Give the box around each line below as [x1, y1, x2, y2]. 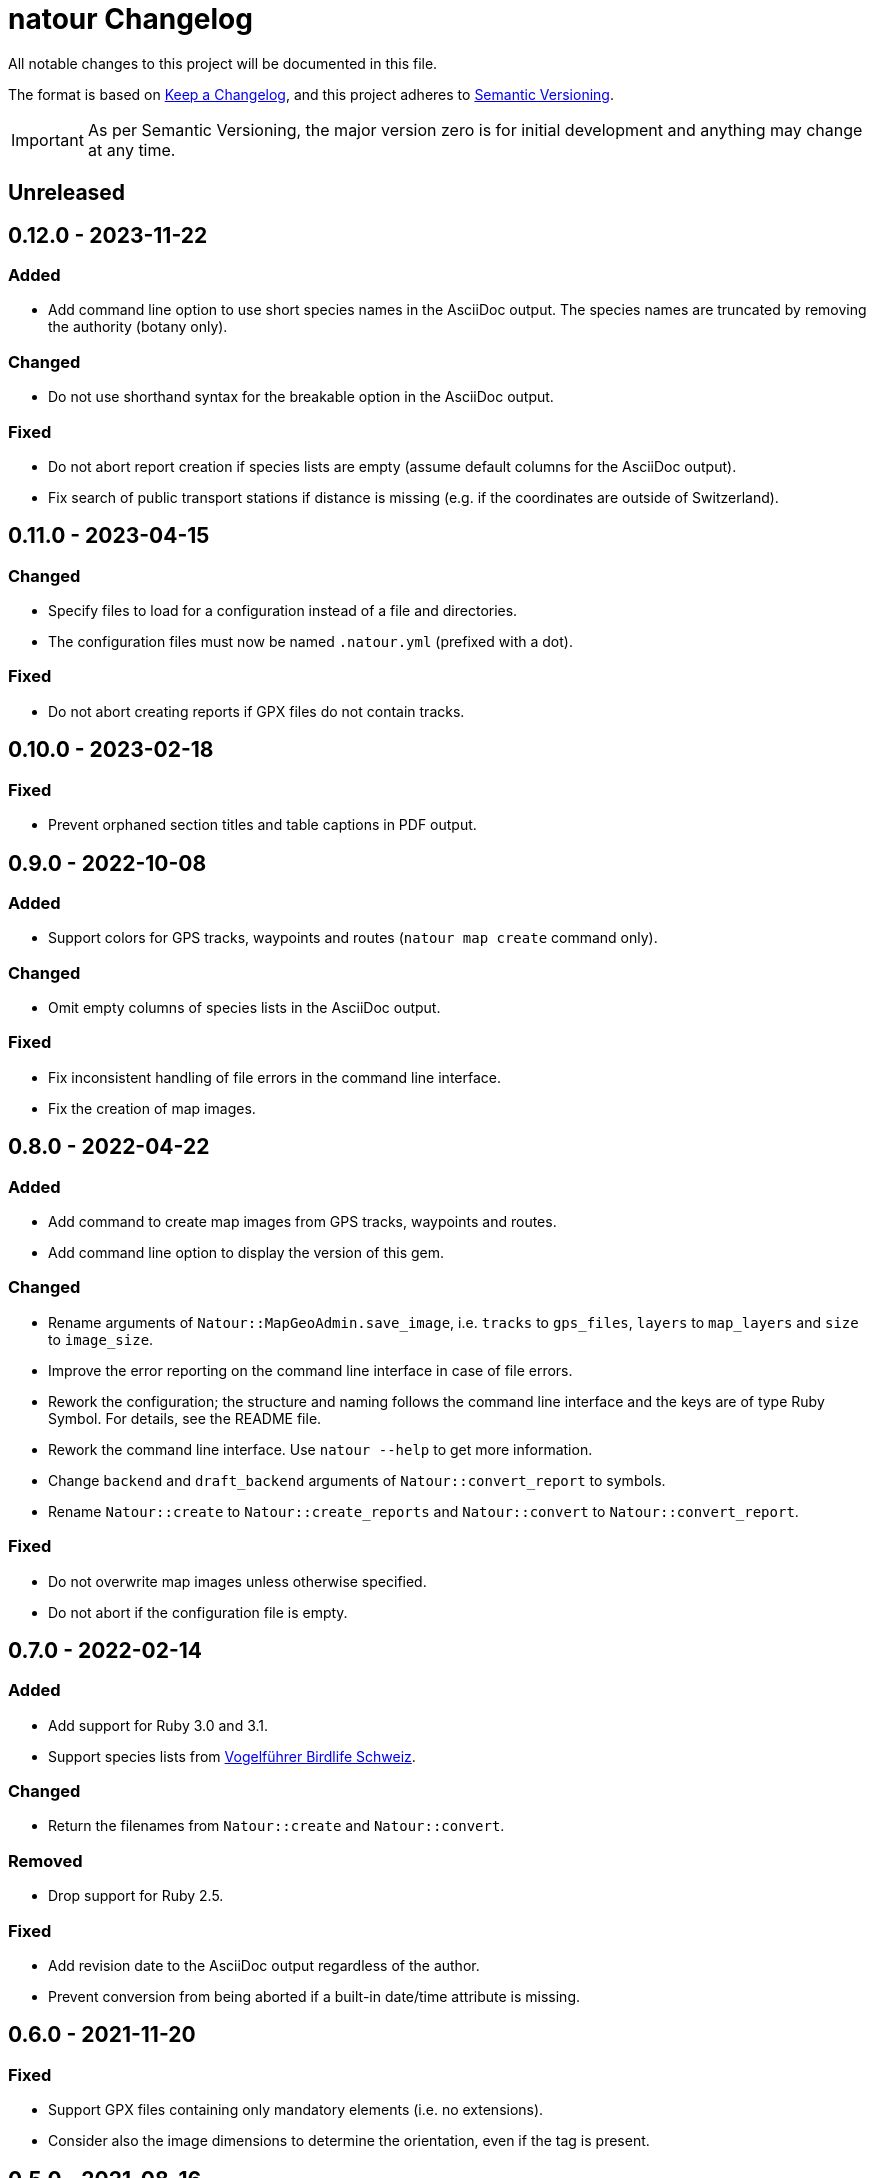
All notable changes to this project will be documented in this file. [8, 54, 438, 72]
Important [11, 129, 84, 150]
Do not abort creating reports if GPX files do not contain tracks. [48, 702, 465, 720]
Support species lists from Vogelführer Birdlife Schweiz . [48, 1747, 416, 1765]
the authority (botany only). [48, 318, 228, 336]
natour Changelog [8, 2, 253, 36]
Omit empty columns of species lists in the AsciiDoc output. [48, 999, 441, 1017]
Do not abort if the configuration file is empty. [48, 1603, 348, 1621]
